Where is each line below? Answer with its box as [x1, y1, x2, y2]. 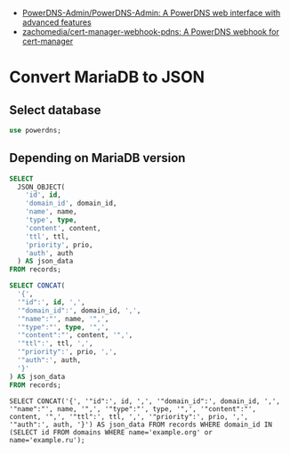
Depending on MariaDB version [9, 150, 186, 166]
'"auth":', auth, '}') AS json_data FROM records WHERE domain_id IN [9, 420, 273, 429]
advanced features [21, 17, 92, 28]
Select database [9, 102, 101, 117]
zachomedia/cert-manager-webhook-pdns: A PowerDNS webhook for [21, 27, 280, 36]
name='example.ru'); [9, 435, 86, 444]
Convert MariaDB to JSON [9, 67, 205, 87]
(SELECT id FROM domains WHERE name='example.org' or [9, 427, 213, 437]
